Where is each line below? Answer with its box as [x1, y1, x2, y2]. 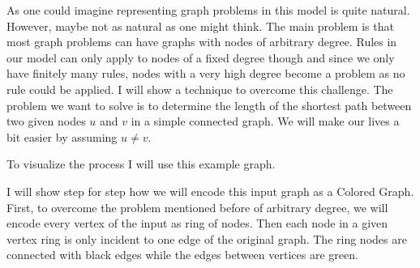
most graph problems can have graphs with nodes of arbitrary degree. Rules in [6, 33, 397, 50]
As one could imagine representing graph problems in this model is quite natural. [6, 2, 410, 18]
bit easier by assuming [6, 128, 118, 145]
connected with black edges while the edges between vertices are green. [6, 246, 358, 263]
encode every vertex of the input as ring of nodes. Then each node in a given [6, 215, 388, 232]
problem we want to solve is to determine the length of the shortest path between [6, 96, 412, 113]
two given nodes [6, 113, 86, 130]
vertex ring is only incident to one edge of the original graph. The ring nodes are [6, 230, 407, 247]
